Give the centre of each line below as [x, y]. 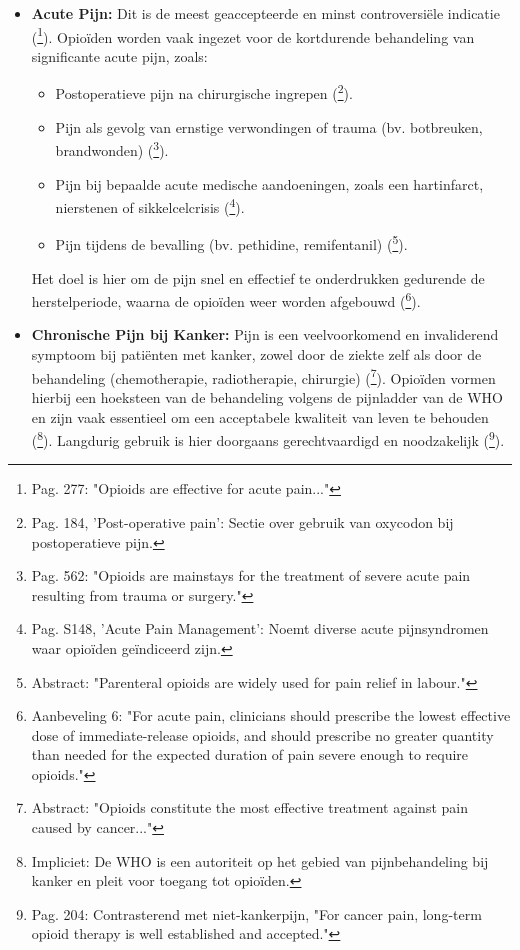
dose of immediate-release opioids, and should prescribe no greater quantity [262, 734]
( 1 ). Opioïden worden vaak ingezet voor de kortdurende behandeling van [253, 35]
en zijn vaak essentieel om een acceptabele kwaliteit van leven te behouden [260, 416]
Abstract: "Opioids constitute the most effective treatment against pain [249, 807]
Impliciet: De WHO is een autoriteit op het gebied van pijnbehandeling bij [260, 860]
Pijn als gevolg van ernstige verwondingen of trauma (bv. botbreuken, [269, 126]
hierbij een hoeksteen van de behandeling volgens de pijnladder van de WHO [267, 396]
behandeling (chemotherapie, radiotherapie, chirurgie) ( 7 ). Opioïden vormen [263, 376]
